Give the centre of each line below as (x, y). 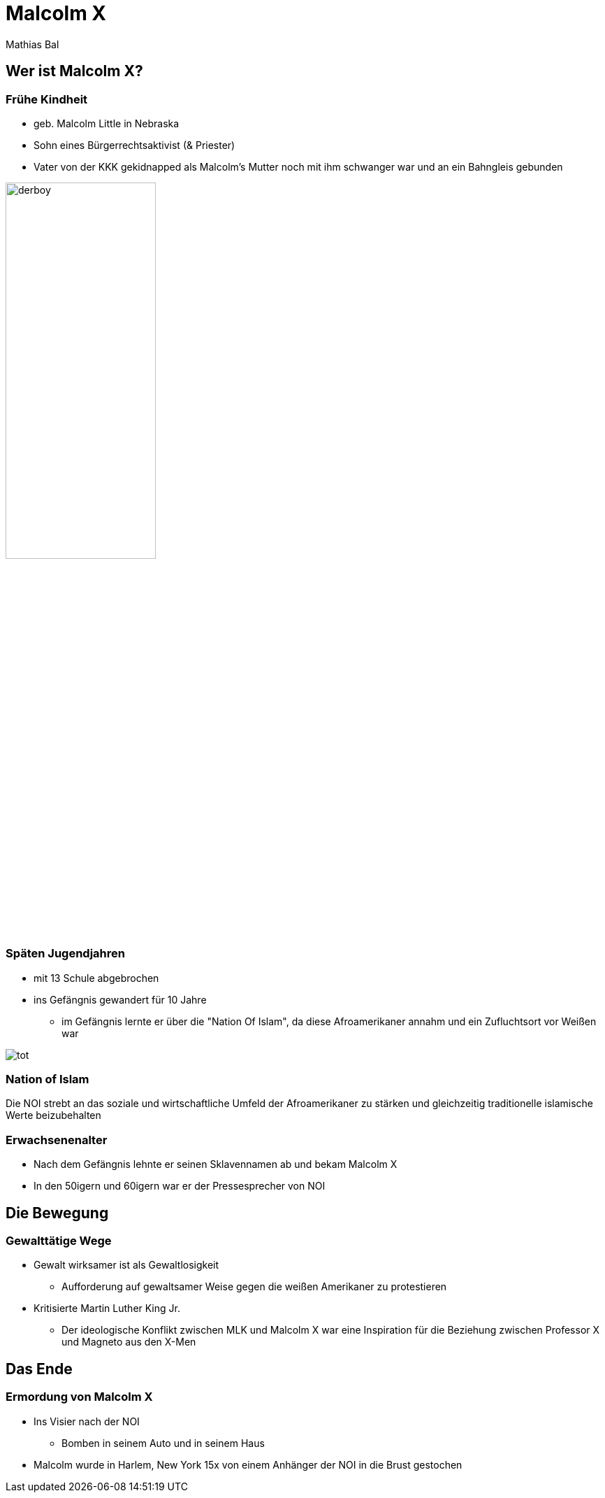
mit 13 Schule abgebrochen (96, 978)
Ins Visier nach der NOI (87, 1421)
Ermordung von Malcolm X (79, 1397)
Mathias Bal (32, 44)
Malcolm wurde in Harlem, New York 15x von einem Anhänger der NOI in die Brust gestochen (248, 1464)
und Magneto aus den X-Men (129, 1342)
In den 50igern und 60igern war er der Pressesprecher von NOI (180, 1186)
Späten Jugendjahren (65, 954)
